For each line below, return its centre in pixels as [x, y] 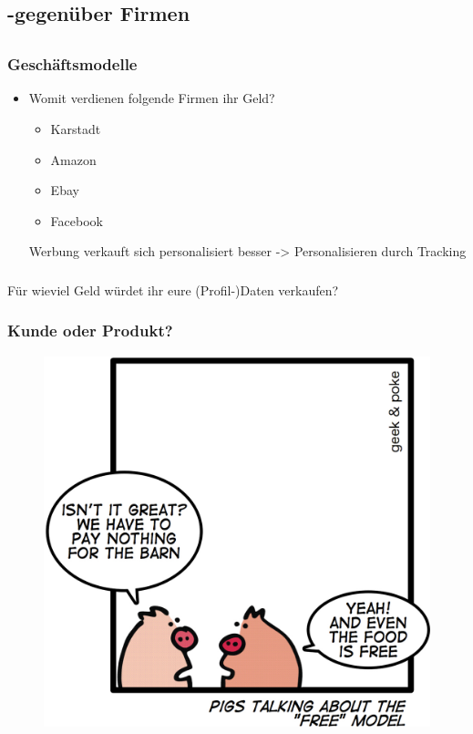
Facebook [77, 220]
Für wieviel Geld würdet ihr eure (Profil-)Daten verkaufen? [173, 289]
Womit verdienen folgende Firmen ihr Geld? [152, 98]
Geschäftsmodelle [72, 64]
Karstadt [76, 129]
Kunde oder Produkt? [90, 331]
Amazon [73, 159]
